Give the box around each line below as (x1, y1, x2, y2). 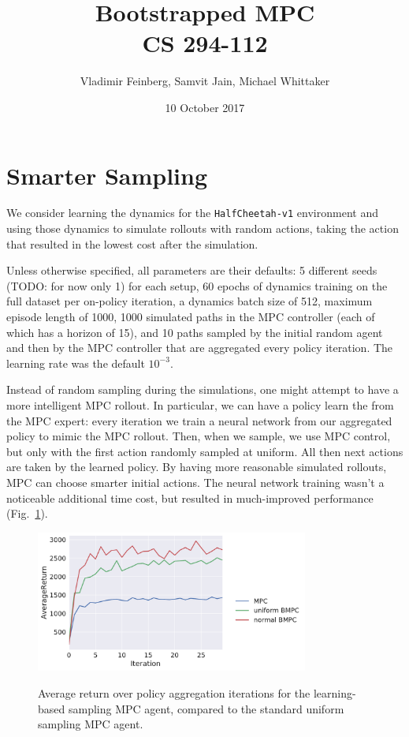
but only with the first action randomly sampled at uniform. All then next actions (6, 443, 403, 459)
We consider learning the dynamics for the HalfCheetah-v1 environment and (6, 204, 378, 221)
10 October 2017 (165, 99, 245, 115)
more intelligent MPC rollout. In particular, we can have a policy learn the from (6, 397, 394, 413)
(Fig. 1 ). (6, 505, 48, 522)
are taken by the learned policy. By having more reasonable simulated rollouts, (6, 458, 387, 475)
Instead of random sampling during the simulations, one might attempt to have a (6, 381, 399, 398)
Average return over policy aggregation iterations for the (38, 684, 310, 701)
